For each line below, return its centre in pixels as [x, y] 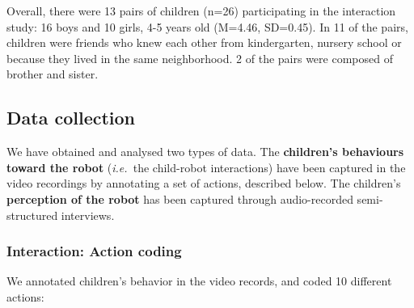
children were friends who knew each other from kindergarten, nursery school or [204, 42]
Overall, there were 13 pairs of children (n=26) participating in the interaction [201, 11]
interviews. [88, 215]
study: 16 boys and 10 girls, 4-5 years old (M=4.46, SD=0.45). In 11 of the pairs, [207, 26]
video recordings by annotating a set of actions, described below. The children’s [204, 183]
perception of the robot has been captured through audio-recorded [180, 198]
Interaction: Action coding [94, 251]
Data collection [71, 118]
